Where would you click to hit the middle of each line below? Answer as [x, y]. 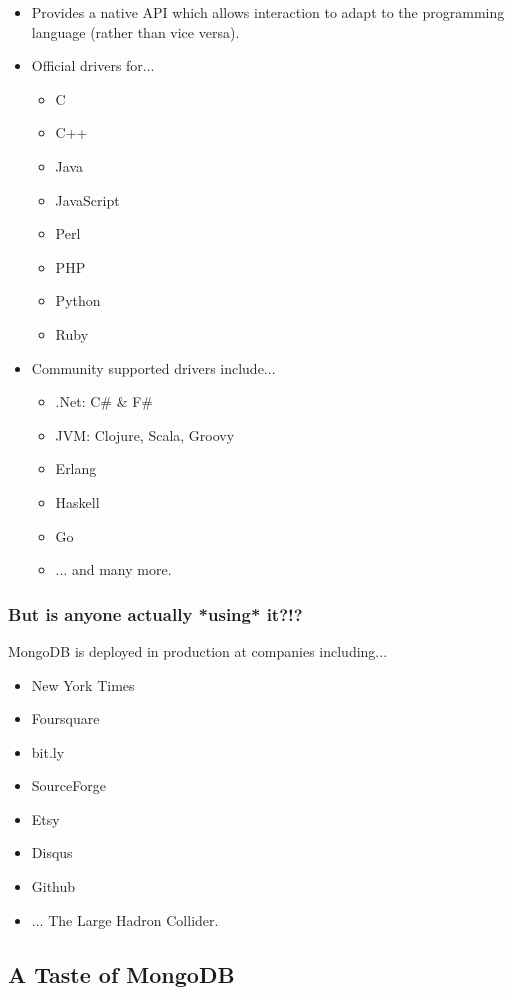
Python [78, 300]
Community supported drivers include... [153, 367]
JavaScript [87, 199]
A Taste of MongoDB [121, 973]
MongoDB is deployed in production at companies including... [198, 650]
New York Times [83, 684]
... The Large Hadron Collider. [125, 919]
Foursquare [65, 718]
